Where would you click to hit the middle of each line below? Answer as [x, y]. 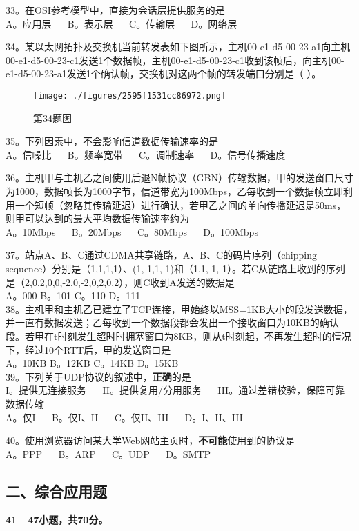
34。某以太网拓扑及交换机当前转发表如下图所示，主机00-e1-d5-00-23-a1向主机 [178, 47]
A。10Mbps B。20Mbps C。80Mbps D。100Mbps [132, 231]
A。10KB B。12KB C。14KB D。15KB [92, 363]
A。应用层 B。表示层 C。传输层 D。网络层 [122, 23]
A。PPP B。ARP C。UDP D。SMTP [108, 453]
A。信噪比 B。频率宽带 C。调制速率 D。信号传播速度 [146, 154]
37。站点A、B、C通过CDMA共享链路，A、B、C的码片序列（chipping [161, 255]
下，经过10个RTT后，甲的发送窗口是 [88, 349]
